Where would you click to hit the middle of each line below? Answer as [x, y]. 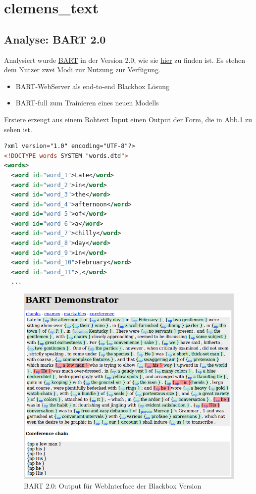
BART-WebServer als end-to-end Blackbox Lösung [92, 86]
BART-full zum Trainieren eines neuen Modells [87, 103]
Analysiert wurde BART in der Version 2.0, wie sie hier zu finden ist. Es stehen [125, 60]
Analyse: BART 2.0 [55, 39]
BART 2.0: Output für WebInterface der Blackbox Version [113, 486]
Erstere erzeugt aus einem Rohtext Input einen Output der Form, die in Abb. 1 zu [128, 119]
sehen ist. [18, 129]
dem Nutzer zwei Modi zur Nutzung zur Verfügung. [82, 70]
